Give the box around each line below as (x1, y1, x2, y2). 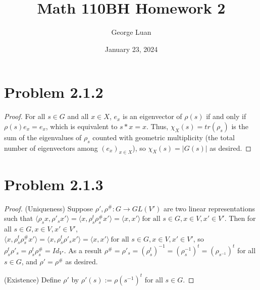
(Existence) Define (4, 274, 61, 284)
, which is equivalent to (45, 121, 118, 131)
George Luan (111, 27, 151, 37)
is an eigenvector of (123, 111, 182, 122)
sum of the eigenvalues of (4, 132, 82, 142)
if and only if (206, 111, 246, 122)
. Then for (224, 213, 256, 223)
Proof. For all (4, 111, 45, 122)
